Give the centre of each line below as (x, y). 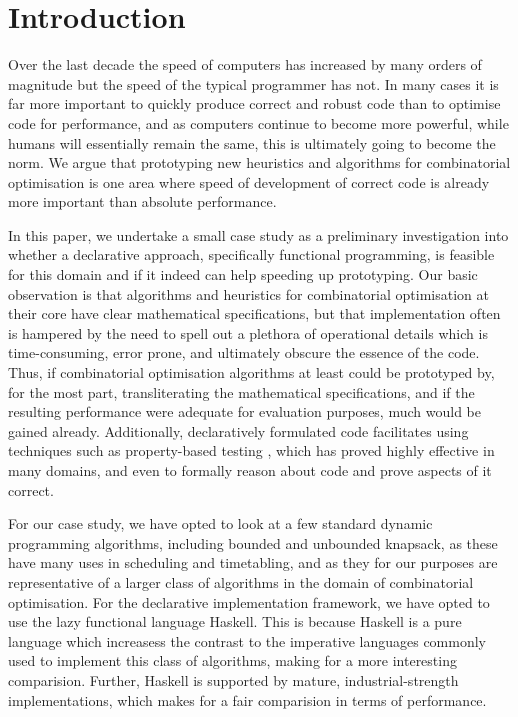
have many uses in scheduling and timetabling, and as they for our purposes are (253, 562)
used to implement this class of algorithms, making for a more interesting (232, 660)
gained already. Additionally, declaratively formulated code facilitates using (238, 430)
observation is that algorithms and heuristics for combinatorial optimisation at (248, 293)
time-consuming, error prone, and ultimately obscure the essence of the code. (244, 352)
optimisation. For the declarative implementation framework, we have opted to (249, 601)
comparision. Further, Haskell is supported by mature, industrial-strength (233, 679)
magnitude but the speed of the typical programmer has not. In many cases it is (253, 83)
